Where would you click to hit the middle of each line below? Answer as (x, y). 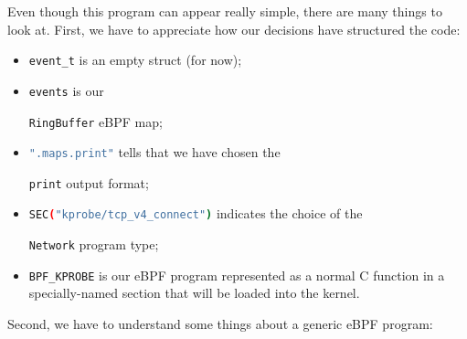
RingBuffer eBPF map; (96, 121)
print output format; (89, 182)
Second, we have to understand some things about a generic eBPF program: (220, 324)
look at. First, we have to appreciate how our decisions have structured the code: (234, 29)
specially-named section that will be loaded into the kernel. (194, 293)
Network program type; (94, 244)
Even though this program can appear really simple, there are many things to (225, 11)
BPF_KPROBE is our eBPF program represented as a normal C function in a (237, 275)
